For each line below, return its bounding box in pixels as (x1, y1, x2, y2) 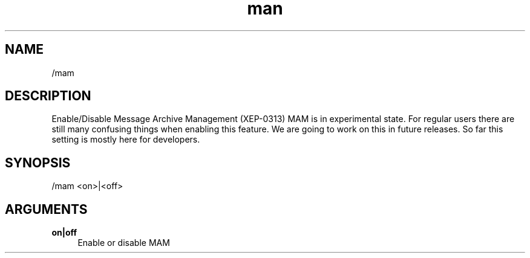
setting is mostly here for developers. (51, 134, 200, 145)
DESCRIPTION (5, 88, 91, 104)
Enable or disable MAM (77, 237, 170, 248)
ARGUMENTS (5, 201, 88, 217)
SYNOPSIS (5, 155, 71, 170)
